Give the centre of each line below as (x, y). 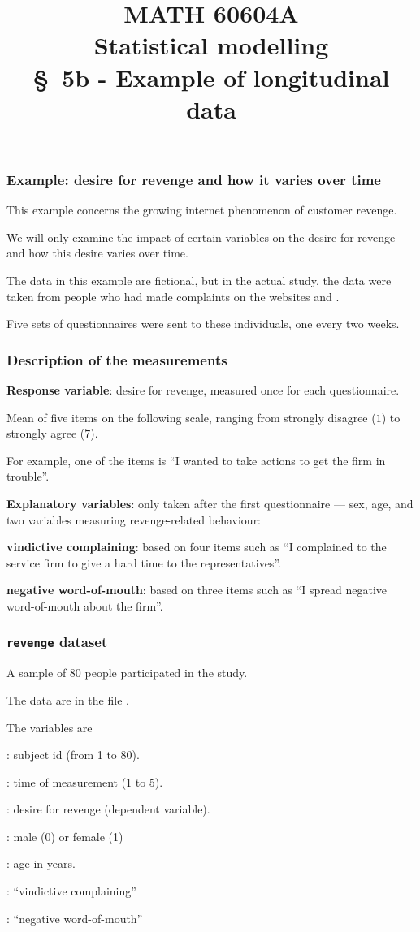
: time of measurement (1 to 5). (85, 781)
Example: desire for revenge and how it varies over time (194, 179)
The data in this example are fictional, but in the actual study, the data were (199, 280)
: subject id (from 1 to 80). (73, 755)
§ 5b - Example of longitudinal (211, 77)
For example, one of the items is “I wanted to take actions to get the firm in (196, 460)
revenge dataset (57, 642)
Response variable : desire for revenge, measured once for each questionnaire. (203, 390)
